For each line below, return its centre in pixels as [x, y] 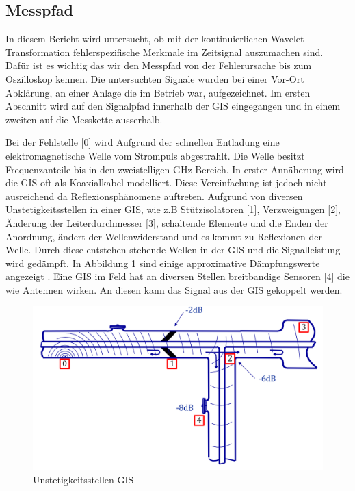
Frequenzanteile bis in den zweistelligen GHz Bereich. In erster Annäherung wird [175, 169]
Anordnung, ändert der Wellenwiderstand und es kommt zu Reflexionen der [164, 236]
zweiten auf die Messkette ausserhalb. [84, 119]
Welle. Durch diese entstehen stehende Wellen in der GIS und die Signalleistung [173, 250]
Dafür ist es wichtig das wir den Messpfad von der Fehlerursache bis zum [159, 65]
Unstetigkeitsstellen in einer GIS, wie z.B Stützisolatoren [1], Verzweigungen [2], [173, 209]
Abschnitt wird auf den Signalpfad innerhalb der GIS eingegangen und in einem [173, 106]
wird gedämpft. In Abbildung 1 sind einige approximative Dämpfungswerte [163, 263]
